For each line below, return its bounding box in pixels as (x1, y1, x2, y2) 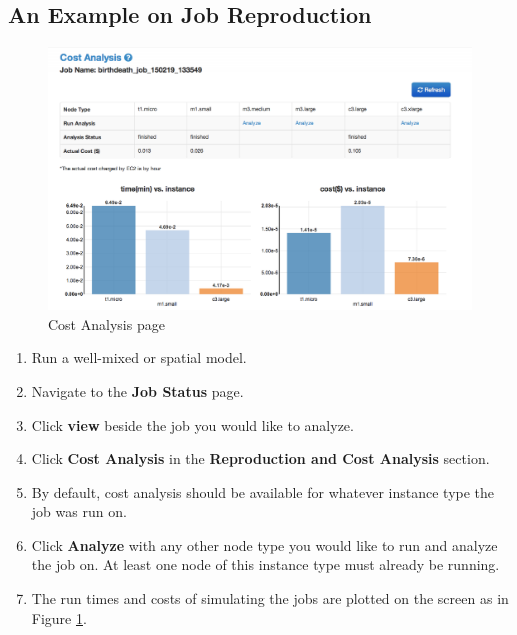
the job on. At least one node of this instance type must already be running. (31, 554, 500, 575)
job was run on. (31, 501, 127, 522)
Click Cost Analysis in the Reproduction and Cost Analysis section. (31, 448, 490, 469)
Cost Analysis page (48, 313, 165, 334)
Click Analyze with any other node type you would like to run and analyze (31, 534, 498, 555)
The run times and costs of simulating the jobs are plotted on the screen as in (31, 588, 509, 609)
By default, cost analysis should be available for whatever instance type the (31, 481, 495, 502)
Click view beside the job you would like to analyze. (31, 414, 354, 435)
